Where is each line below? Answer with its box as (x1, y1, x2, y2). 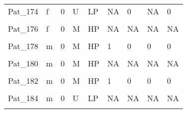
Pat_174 (8, 5, 38, 17)
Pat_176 (8, 23, 38, 34)
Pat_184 (8, 92, 38, 104)
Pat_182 (8, 75, 38, 86)
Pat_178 (8, 40, 38, 52)
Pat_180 (8, 57, 38, 69)
